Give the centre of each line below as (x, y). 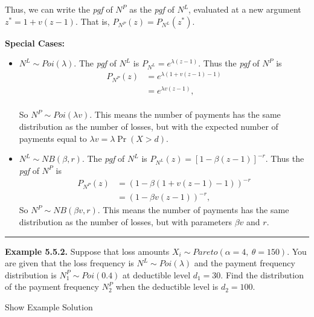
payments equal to (53, 138)
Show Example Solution (49, 306)
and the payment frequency (245, 263)
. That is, (92, 21)
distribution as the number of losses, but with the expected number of (149, 126)
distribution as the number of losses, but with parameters (125, 221)
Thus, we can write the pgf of (59, 9)
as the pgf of (152, 9)
